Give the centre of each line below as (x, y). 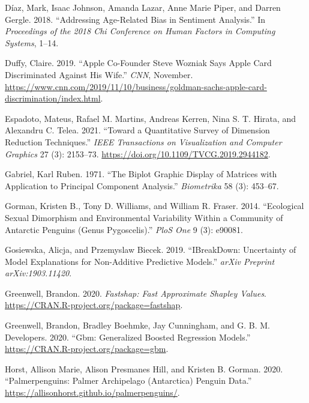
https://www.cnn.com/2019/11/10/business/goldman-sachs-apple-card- (136, 86)
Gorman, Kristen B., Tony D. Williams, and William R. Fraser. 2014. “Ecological (154, 206)
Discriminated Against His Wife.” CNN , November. (99, 74)
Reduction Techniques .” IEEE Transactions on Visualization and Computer (143, 141)
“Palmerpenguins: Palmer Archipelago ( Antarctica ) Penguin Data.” (128, 380)
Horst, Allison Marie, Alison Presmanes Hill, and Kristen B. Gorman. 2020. (144, 368)
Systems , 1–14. (32, 42)
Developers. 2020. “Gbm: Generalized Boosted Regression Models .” (128, 337)
